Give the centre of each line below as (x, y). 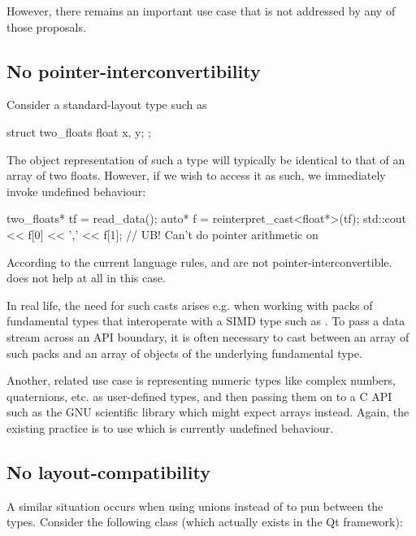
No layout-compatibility (108, 471)
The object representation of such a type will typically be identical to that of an (206, 159)
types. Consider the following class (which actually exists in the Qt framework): (205, 522)
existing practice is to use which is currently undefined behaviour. (170, 427)
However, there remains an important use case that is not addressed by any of (201, 11)
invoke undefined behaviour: (76, 191)
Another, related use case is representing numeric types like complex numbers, (201, 380)
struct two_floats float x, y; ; (79, 131)
